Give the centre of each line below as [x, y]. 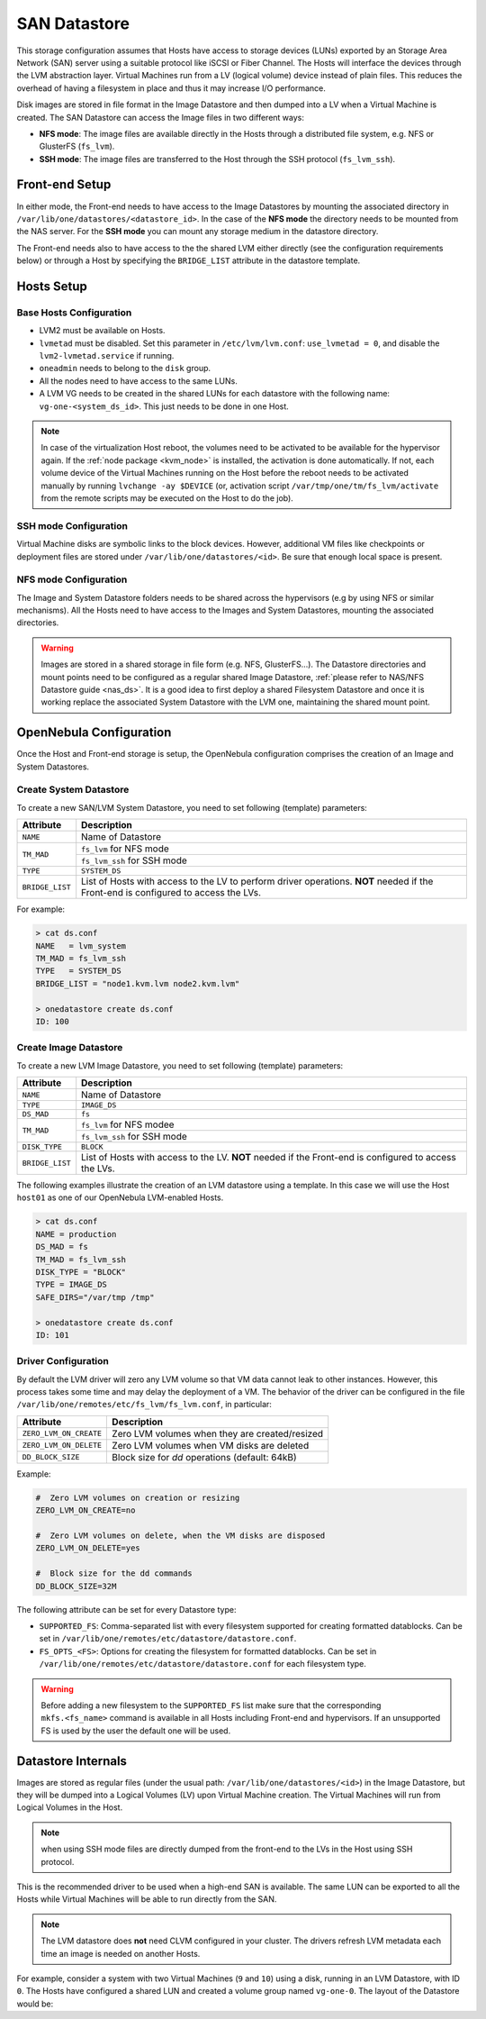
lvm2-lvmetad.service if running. [107, 356]
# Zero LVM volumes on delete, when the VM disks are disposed [180, 1536]
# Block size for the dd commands [114, 1573]
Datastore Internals [72, 1761]
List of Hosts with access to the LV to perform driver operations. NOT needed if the [257, 881]
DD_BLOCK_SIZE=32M [76, 1586]
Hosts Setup [52, 286]
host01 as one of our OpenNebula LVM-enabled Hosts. [120, 1197]
